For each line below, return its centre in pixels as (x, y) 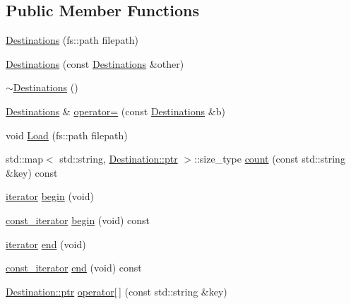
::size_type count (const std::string (270, 159)
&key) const (32, 172)
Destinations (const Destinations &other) (95, 63)
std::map (24, 159)
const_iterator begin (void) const (78, 220)
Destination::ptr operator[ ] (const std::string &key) (117, 291)
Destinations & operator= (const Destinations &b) (115, 111)
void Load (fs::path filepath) (67, 135)
